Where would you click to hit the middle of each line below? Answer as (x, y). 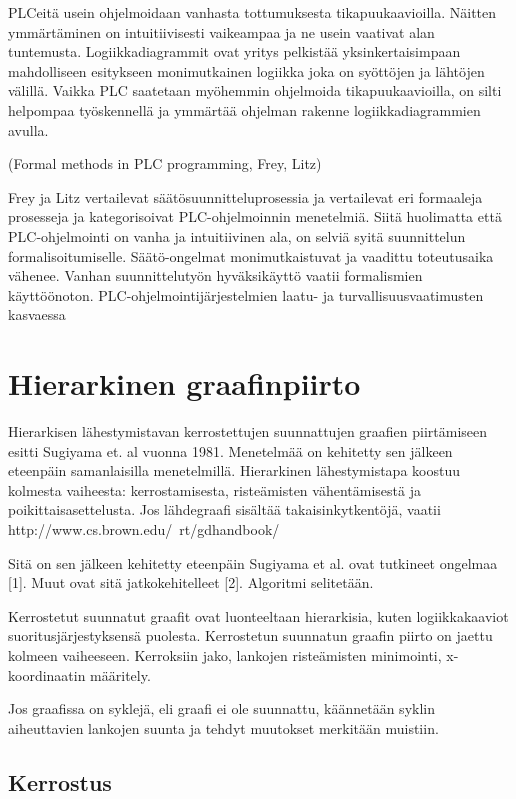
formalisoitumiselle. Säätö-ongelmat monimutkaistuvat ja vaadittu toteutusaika (251, 255)
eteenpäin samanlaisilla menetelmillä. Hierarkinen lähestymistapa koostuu (234, 470)
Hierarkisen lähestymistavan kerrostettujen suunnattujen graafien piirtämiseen (248, 431)
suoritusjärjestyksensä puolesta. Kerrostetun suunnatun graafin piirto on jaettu (250, 635)
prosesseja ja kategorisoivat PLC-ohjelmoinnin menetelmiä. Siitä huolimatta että (255, 216)
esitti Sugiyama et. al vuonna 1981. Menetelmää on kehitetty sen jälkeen (230, 450)
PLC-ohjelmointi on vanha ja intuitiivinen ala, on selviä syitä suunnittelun (237, 235)
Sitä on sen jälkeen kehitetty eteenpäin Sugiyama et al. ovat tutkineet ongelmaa (253, 562)
